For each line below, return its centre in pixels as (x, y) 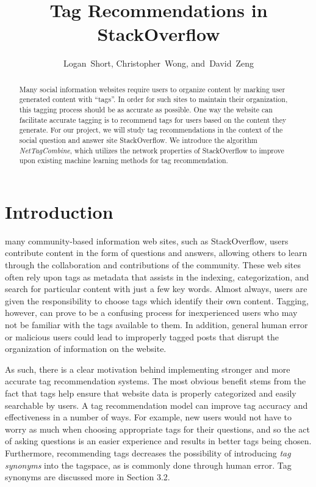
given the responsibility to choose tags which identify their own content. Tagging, (157, 300)
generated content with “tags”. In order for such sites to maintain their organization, (153, 99)
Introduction (59, 211)
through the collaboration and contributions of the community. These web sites (153, 265)
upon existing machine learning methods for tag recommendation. (124, 160)
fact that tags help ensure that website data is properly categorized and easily (151, 393)
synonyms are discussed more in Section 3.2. (88, 477)
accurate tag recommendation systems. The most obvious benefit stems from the (156, 381)
